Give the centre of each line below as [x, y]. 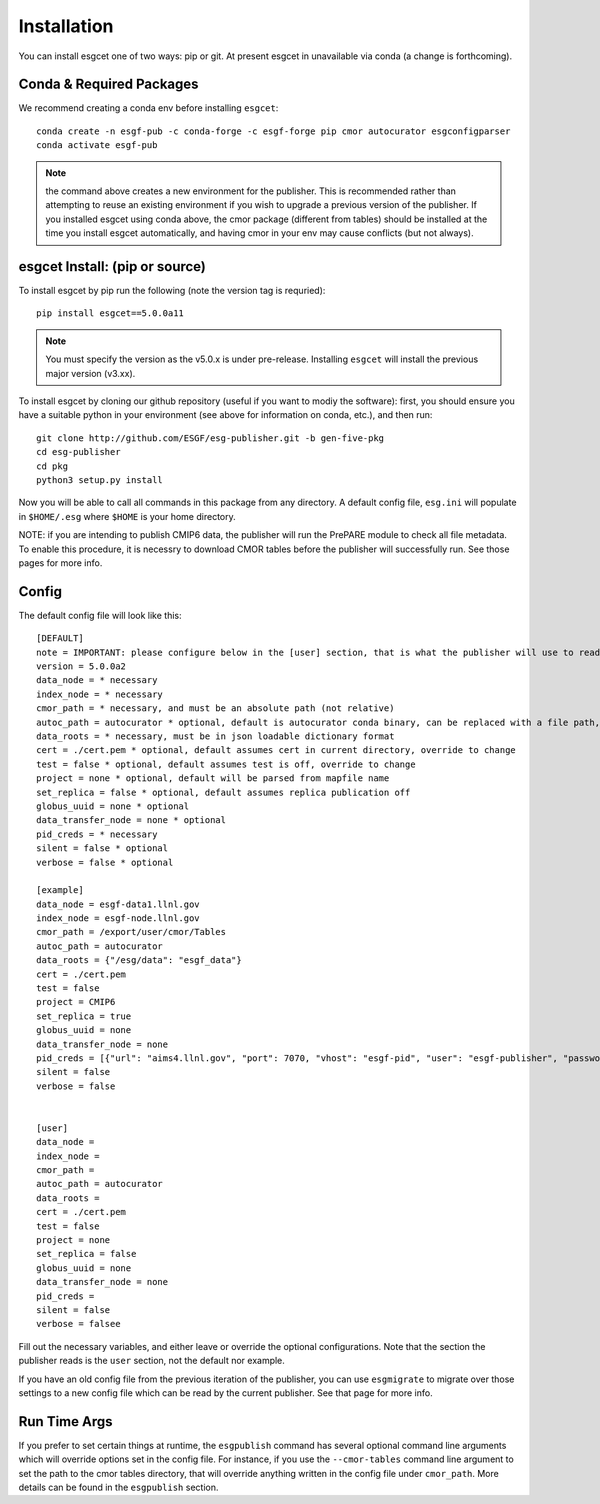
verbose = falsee [78, 1324]
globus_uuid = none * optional [113, 806]
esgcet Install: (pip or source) [112, 266]
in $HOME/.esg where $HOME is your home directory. [127, 516]
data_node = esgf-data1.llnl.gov [118, 904]
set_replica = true [84, 1016]
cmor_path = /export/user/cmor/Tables [131, 932]
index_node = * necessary [100, 694]
